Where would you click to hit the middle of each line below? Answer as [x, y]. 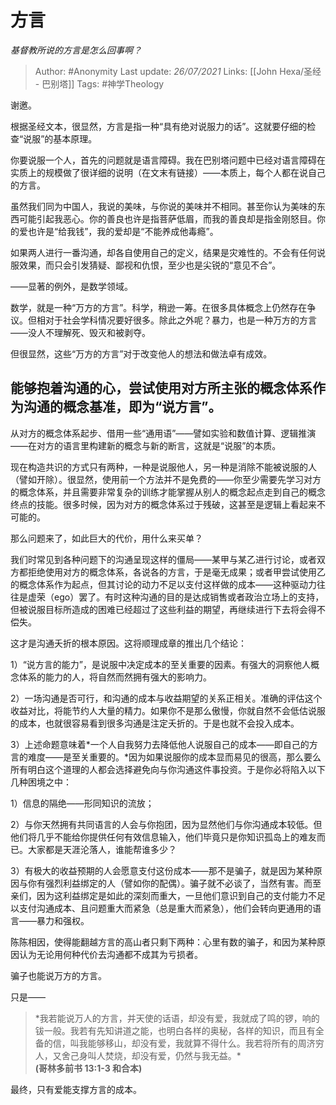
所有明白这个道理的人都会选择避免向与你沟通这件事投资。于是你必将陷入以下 [168, 769]
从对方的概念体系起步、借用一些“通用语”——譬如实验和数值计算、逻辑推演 [163, 433]
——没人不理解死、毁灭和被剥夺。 [80, 332]
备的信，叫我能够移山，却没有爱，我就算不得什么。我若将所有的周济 [175, 1043]
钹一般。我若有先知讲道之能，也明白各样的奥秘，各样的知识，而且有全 [179, 1030]
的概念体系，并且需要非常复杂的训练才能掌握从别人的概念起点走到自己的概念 [168, 492]
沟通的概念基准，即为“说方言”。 [122, 407]
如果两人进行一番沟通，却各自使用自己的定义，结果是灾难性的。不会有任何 [163, 252]
